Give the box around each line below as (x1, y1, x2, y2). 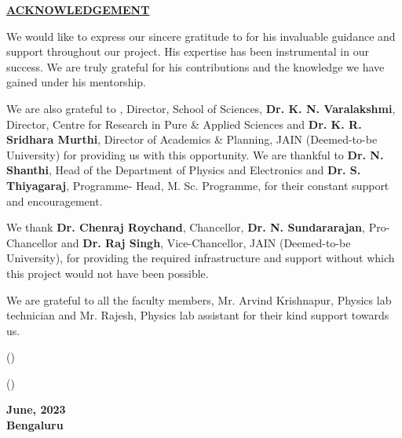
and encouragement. (6, 192, 103, 209)
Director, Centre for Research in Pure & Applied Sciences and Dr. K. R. (6, 115, 362, 132)
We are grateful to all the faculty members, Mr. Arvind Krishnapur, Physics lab (6, 291, 392, 308)
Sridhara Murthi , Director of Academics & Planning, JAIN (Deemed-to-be (6, 131, 378, 148)
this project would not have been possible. (6, 265, 209, 281)
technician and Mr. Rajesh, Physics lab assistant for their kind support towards (6, 307, 389, 323)
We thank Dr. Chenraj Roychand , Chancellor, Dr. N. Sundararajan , (6, 219, 365, 235)
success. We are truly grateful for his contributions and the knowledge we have (6, 58, 385, 75)
